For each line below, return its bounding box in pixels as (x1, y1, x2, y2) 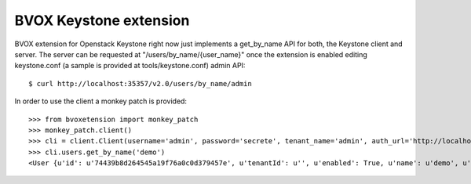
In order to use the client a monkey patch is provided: (14, 96, 188, 106)
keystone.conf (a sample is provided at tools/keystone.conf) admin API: (14, 61, 246, 70)
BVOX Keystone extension (14, 12, 190, 29)
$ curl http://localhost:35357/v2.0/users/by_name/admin (28, 79, 253, 88)
